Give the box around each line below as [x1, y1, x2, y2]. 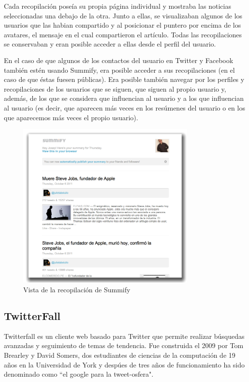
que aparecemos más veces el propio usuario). [4, 112, 138, 122]
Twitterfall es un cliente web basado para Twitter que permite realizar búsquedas [4, 331, 245, 341]
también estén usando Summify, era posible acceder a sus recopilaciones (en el [4, 64, 235, 75]
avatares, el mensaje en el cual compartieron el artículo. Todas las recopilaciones [4, 29, 242, 39]
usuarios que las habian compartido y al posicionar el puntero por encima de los [4, 20, 241, 30]
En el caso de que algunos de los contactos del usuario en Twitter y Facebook [4, 55, 234, 65]
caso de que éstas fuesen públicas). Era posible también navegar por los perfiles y [4, 74, 245, 84]
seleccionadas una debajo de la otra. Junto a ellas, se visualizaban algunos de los [4, 10, 243, 20]
